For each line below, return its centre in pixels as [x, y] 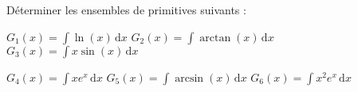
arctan [215, 38]
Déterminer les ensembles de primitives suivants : [126, 10]
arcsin [189, 78]
